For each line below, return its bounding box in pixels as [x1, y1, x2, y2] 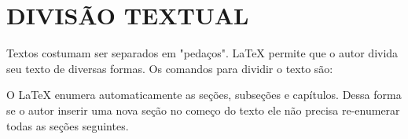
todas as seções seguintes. [6, 117, 129, 134]
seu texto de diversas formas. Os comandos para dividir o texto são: [6, 60, 333, 76]
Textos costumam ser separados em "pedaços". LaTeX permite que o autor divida [6, 45, 399, 61]
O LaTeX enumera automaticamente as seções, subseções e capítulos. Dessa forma [6, 86, 402, 103]
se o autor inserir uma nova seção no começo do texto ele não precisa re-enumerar [6, 101, 400, 118]
